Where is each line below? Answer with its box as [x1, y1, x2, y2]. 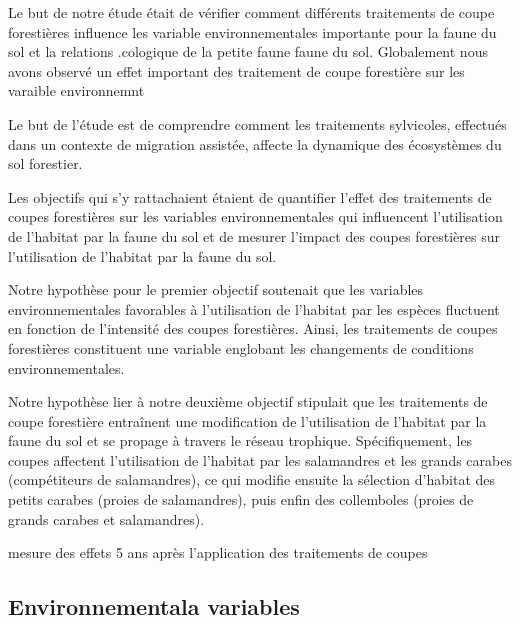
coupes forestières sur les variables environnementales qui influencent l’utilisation [8, 206, 503, 227]
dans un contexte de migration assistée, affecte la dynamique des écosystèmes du [8, 133, 502, 154]
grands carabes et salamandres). [8, 508, 205, 529]
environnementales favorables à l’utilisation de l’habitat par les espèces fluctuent [8, 298, 500, 319]
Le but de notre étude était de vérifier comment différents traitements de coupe [8, 2, 495, 22]
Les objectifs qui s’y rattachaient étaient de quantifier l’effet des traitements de [8, 186, 492, 207]
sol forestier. [8, 153, 83, 174]
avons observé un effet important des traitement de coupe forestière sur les [8, 60, 465, 81]
